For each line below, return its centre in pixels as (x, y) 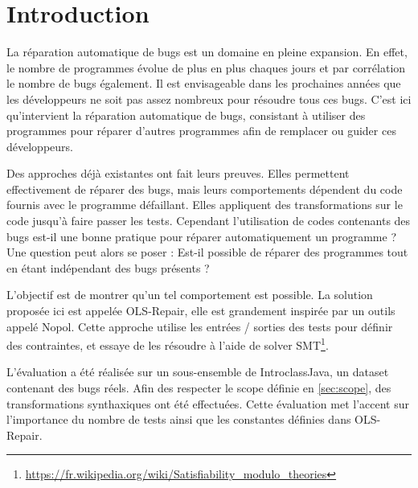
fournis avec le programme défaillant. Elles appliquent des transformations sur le (205, 205)
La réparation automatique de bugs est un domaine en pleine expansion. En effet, (207, 52)
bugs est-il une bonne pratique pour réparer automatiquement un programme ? (202, 236)
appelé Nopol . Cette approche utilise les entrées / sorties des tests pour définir (200, 326)
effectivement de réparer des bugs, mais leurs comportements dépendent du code (205, 189)
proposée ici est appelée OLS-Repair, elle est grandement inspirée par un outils (201, 311)
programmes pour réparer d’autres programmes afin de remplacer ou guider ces (201, 131)
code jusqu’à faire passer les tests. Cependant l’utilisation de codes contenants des (209, 221)
